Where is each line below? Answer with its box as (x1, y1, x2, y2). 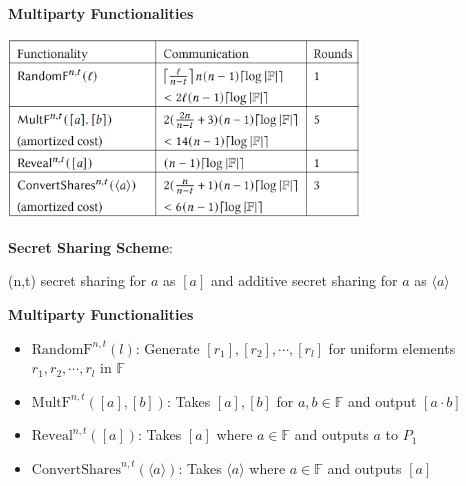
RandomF (31, 342, 93, 357)
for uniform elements (328, 337, 456, 358)
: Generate (135, 337, 200, 358)
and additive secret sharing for (210, 270, 398, 291)
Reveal (31, 429, 73, 444)
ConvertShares (31, 462, 122, 477)
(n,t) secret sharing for (8, 270, 147, 291)
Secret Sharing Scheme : (8, 236, 173, 257)
